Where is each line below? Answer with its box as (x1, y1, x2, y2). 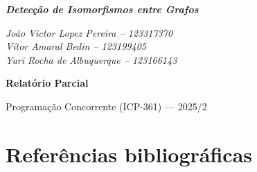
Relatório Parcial (6, 76, 89, 90)
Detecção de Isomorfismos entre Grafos (6, 2, 199, 16)
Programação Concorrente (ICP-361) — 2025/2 (6, 98, 207, 113)
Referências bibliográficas (6, 139, 253, 168)
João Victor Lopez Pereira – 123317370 (6, 25, 173, 40)
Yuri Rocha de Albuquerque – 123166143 (6, 52, 177, 67)
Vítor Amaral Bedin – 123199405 (6, 39, 146, 53)
